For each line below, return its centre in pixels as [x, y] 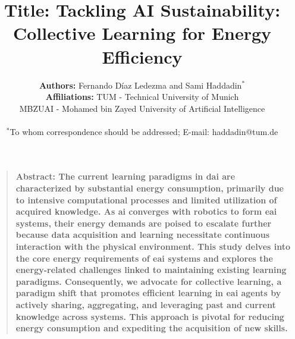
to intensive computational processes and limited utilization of [146, 200]
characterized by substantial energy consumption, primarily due [150, 188]
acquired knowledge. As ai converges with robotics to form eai [146, 211]
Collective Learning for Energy [142, 33]
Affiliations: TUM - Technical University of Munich [142, 97]
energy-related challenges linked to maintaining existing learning [151, 270]
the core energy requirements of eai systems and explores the [144, 258]
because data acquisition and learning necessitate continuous [143, 235]
